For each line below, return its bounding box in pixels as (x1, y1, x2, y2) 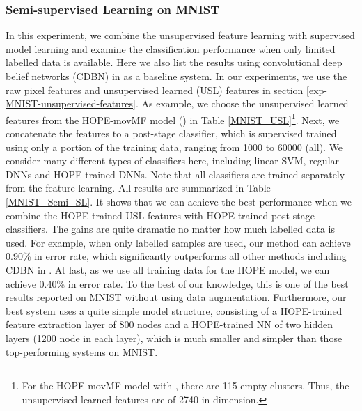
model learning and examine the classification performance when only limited (6, 41, 336, 56)
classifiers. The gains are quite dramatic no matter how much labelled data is (6, 222, 336, 236)
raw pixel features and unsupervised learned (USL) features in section (6, 82, 304, 97)
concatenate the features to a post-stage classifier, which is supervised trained (6, 126, 337, 141)
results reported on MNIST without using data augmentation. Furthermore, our (6, 290, 347, 304)
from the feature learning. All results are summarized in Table (6, 180, 271, 195)
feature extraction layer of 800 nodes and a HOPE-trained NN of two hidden (6, 317, 333, 332)
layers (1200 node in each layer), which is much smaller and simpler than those (6, 330, 343, 345)
